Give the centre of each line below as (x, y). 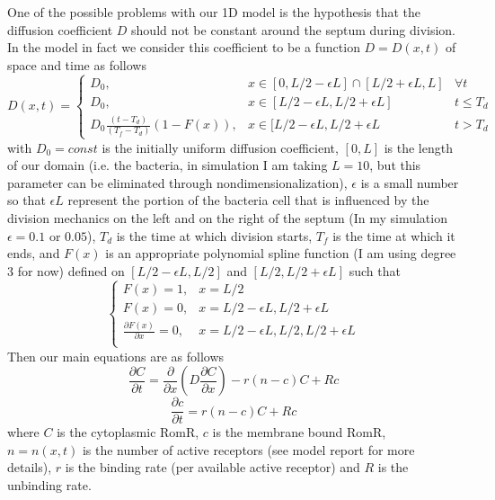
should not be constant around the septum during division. (293, 29)
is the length (418, 147)
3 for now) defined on (66, 270)
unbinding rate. (49, 485)
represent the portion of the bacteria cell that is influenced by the (248, 200)
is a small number (410, 182)
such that (375, 270)
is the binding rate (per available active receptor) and (212, 467)
